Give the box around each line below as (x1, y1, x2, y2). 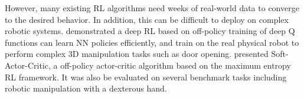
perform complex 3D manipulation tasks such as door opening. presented (5, 48, 269, 60)
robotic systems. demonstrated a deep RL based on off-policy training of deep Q (5, 25, 295, 37)
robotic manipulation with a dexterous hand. (5, 82, 167, 94)
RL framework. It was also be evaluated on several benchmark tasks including (5, 70, 287, 83)
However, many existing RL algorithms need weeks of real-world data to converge (5, 2, 299, 13)
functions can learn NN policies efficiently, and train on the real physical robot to (5, 36, 299, 48)
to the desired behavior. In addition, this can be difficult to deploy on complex (5, 13, 289, 25)
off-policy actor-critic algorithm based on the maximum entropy (60, 59, 291, 71)
